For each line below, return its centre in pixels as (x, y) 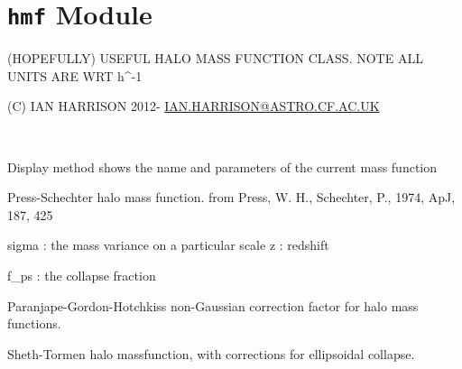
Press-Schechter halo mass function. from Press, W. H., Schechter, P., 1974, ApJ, (231, 197)
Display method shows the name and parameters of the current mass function (222, 166)
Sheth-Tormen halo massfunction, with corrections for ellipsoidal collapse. (211, 353)
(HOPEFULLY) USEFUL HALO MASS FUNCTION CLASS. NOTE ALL (215, 58)
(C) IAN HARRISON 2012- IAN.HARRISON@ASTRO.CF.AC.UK (194, 106)
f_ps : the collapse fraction (82, 275)
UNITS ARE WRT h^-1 (75, 75)
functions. (34, 323)
